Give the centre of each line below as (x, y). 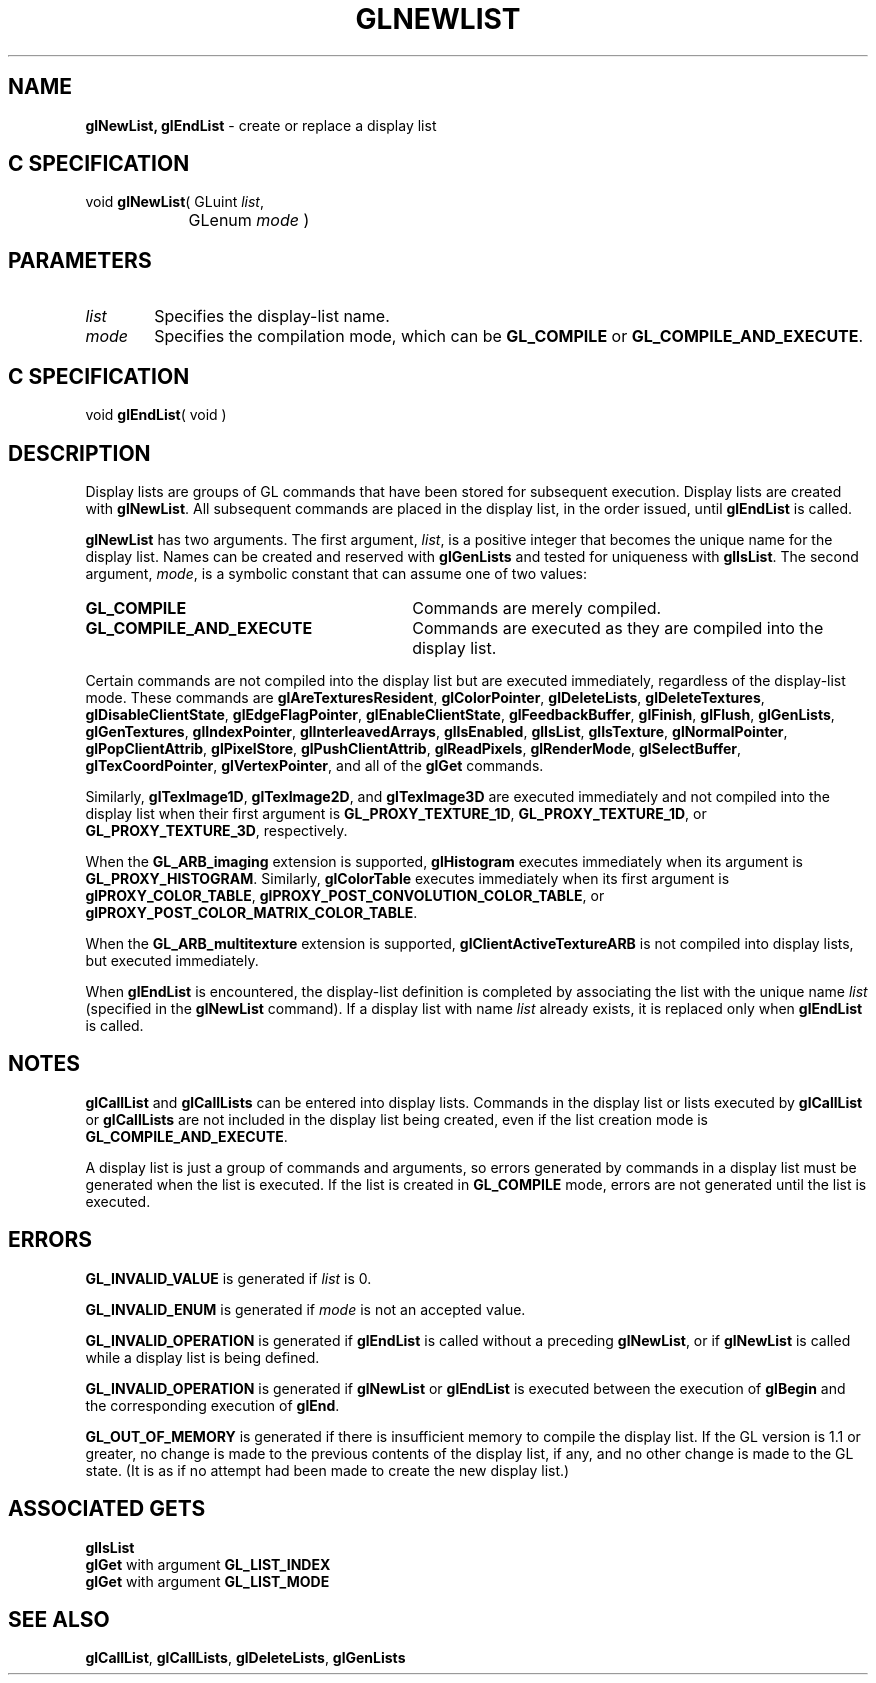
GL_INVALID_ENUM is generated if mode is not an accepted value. (305, 1309)
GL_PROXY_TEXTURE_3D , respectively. (216, 830)
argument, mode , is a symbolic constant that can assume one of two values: (336, 573)
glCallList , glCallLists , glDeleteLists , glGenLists (245, 1658)
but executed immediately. (172, 960)
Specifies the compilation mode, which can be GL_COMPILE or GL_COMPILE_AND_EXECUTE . (509, 336)
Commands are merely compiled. (537, 607)
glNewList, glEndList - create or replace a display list (261, 125)
